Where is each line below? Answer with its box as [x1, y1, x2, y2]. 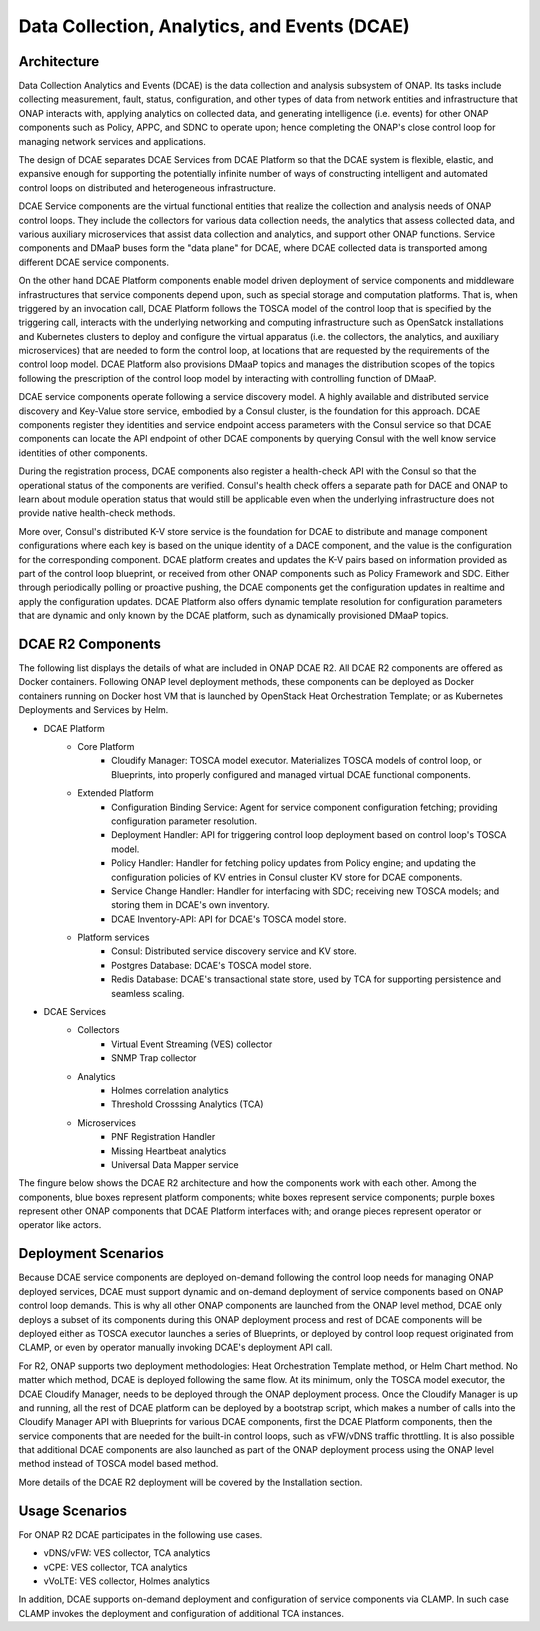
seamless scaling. [111, 987, 185, 999]
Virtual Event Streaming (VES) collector [111, 1038, 273, 1050]
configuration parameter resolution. [111, 815, 258, 827]
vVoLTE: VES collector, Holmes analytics [43, 1575, 210, 1587]
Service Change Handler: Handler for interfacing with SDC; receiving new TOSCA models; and [111, 885, 500, 897]
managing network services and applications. [18, 135, 207, 147]
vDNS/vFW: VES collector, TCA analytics [43, 1547, 211, 1559]
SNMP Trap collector [111, 1052, 197, 1064]
